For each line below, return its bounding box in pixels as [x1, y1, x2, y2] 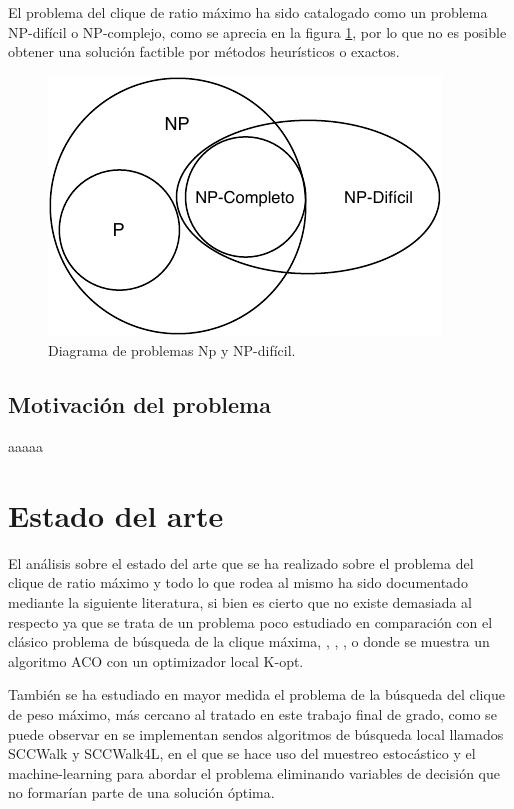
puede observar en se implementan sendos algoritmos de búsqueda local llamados [8, 723, 504, 744]
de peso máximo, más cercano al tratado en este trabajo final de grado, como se [8, 704, 497, 725]
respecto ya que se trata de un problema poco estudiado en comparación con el [8, 611, 493, 632]
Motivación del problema [8, 389, 271, 420]
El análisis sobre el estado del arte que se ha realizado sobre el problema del [8, 552, 474, 573]
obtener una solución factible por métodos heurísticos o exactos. [8, 41, 400, 62]
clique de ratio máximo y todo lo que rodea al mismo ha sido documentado [8, 572, 468, 593]
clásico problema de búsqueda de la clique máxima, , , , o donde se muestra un [8, 631, 490, 652]
